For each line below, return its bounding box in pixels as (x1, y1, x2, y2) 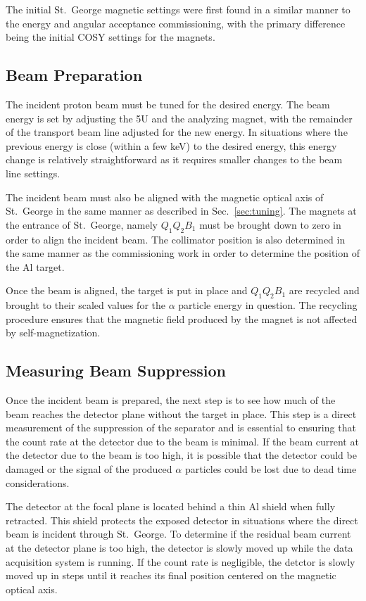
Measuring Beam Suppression (6, 360, 226, 381)
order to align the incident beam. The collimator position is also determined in (6, 232, 346, 246)
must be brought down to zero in (199, 217, 341, 232)
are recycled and (289, 283, 360, 298)
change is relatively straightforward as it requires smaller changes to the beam (6, 152, 343, 167)
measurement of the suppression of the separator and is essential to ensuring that (6, 420, 356, 435)
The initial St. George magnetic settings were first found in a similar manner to (6, 2, 351, 16)
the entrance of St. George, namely (6, 217, 158, 232)
